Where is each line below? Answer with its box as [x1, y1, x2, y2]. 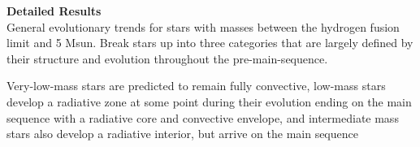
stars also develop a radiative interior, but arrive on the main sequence [6, 125, 358, 142]
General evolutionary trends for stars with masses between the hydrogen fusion [6, 18, 400, 35]
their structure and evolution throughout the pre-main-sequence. [6, 50, 328, 67]
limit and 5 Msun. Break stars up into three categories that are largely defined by [6, 34, 414, 51]
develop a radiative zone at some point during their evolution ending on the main [6, 93, 412, 110]
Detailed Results [6, 2, 102, 19]
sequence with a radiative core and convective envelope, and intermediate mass [6, 109, 399, 126]
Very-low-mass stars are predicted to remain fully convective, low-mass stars [6, 77, 386, 94]
